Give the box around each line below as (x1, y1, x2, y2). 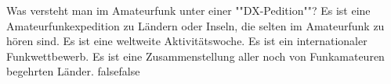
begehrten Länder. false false (6, 63, 140, 79)
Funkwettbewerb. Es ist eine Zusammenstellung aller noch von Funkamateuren (6, 47, 385, 64)
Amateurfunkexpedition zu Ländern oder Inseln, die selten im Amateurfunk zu (6, 17, 385, 33)
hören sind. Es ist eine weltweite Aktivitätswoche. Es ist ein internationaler (6, 33, 367, 49)
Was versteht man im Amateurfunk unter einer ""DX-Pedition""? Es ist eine (6, 2, 371, 18)
